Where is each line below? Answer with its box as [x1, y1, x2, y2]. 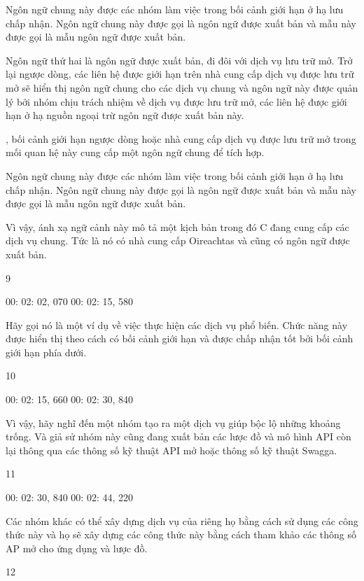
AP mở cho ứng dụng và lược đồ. [6, 540, 148, 555]
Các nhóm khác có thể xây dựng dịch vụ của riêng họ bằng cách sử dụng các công [6, 513, 358, 528]
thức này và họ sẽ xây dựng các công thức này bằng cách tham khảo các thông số [6, 527, 357, 542]
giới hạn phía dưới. [6, 344, 87, 359]
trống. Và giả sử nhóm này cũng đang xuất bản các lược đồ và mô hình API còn [6, 429, 351, 444]
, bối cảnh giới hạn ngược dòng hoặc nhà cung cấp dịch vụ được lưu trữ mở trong [6, 131, 356, 146]
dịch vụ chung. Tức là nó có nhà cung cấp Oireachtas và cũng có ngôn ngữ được [6, 233, 350, 248]
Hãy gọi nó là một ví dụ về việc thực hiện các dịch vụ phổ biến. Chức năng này [6, 317, 348, 332]
